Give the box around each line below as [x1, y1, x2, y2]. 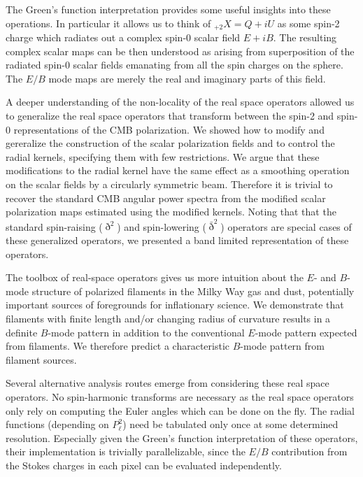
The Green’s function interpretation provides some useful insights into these [6, 2, 331, 16]
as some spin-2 [277, 15, 340, 30]
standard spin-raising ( [6, 219, 103, 234]
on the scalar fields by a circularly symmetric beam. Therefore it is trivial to [6, 176, 333, 191]
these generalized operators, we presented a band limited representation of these [6, 233, 349, 248]
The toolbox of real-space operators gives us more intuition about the [6, 270, 304, 285]
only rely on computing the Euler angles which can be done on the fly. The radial [6, 403, 355, 418]
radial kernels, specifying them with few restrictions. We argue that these [6, 149, 320, 164]
